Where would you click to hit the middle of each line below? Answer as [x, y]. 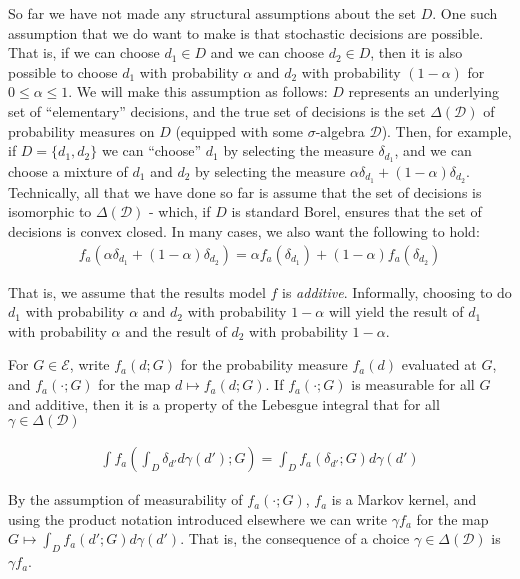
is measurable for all [413, 384]
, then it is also [416, 52]
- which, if [180, 211]
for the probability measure [264, 364]
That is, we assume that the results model [137, 291]
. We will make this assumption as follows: [198, 91]
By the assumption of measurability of [125, 499]
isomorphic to [50, 211]
